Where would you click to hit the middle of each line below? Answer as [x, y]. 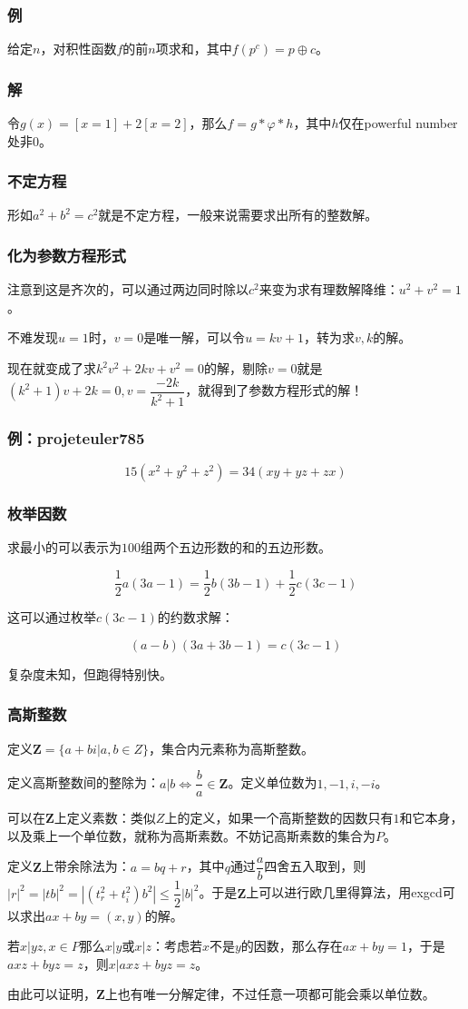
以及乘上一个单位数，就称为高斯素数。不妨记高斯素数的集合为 [191, 835]
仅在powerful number [398, 123]
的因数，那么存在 [292, 946]
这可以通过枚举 [52, 617]
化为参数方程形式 [67, 255]
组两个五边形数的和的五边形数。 [236, 547]
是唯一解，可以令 [195, 337]
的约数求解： [195, 617]
